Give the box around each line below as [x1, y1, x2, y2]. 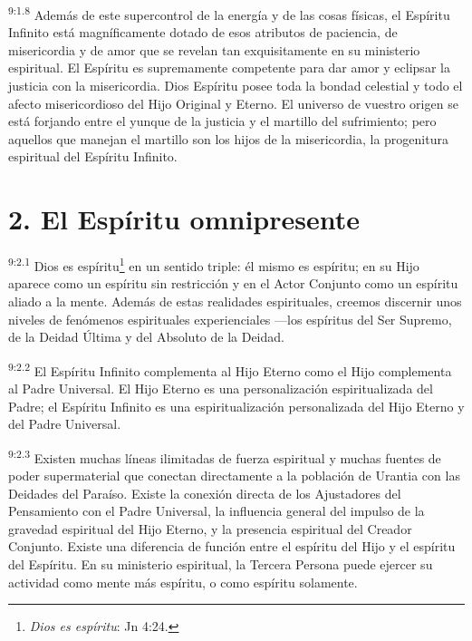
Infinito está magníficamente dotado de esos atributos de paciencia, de [8, 23, 398, 42]
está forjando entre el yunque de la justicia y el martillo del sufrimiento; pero [8, 112, 437, 131]
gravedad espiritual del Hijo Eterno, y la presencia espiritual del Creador [8, 519, 412, 538]
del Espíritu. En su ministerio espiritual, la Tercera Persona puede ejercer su [8, 555, 433, 573]
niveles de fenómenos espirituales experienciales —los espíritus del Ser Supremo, [8, 309, 452, 328]
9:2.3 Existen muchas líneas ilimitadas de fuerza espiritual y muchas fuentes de [8, 445, 441, 467]
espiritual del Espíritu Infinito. [8, 147, 178, 166]
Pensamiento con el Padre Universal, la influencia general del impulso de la [8, 501, 425, 520]
